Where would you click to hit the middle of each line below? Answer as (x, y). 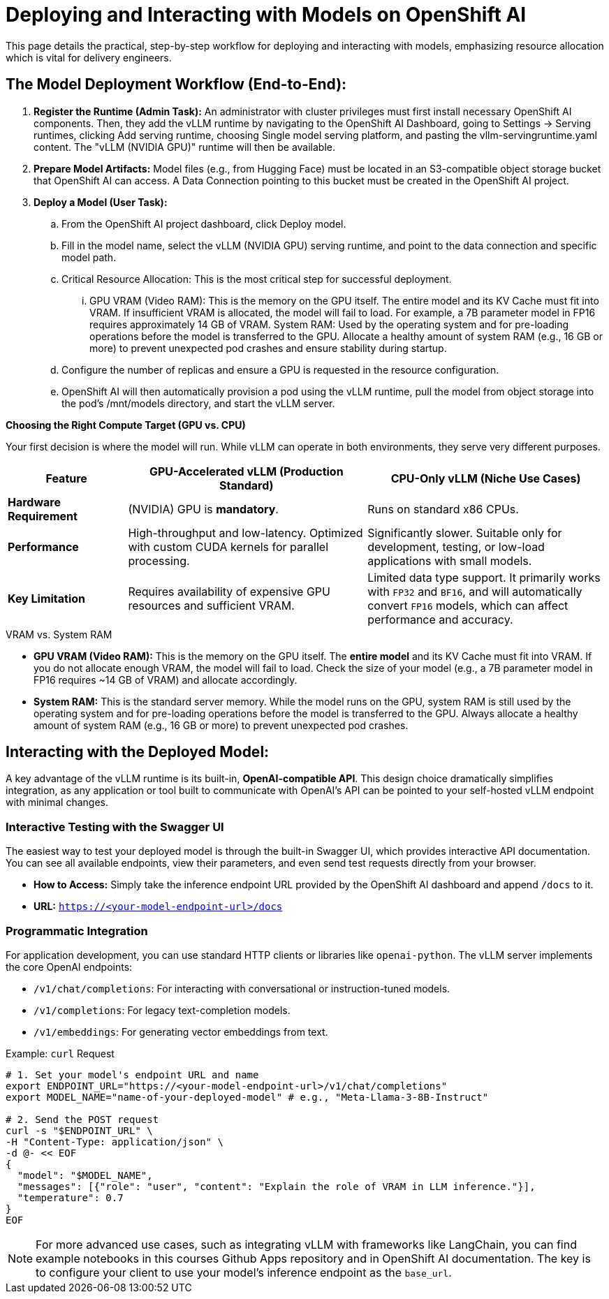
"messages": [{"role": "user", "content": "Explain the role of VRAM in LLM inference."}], (276, 1186)
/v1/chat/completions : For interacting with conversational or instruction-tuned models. (242, 988)
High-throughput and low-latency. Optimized (245, 533)
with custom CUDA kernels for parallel (228, 546)
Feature (66, 478)
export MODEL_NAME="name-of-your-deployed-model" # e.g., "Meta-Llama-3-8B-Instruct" (247, 1097)
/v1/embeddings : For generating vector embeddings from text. (181, 1032)
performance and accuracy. (440, 619)
